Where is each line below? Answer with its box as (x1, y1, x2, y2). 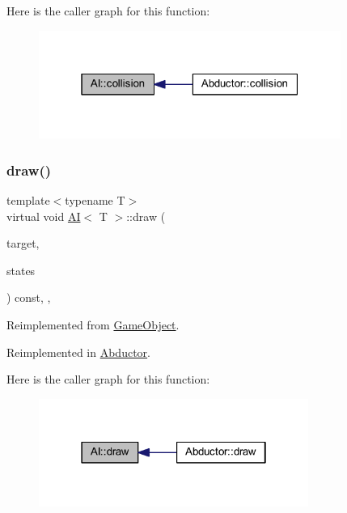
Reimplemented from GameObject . (6, 316, 180, 333)
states (6, 261, 36, 278)
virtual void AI (6, 207, 81, 224)
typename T (65, 192, 125, 208)
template (6, 192, 50, 208)
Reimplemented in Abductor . (6, 343, 150, 360)
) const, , (6, 289, 51, 306)
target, (6, 235, 40, 252)
